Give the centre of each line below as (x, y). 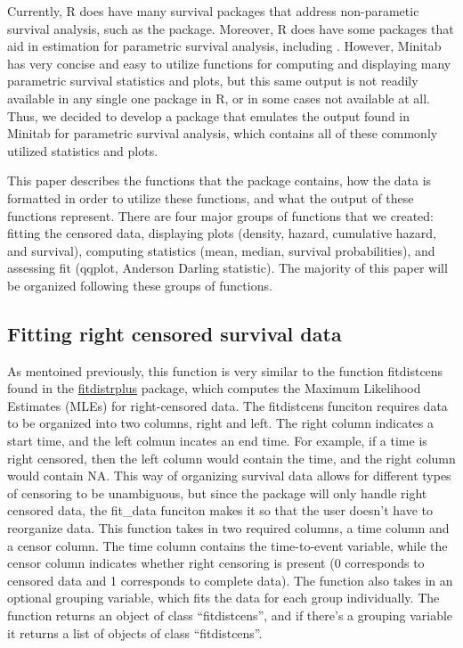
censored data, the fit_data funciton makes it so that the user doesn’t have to (220, 510)
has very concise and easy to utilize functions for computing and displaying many (229, 63)
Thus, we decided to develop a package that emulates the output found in (209, 115)
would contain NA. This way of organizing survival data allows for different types (229, 476)
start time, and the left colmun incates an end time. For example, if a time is (217, 441)
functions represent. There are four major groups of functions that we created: (220, 215)
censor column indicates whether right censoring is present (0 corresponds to (216, 563)
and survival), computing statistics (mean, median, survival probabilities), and (221, 250)
